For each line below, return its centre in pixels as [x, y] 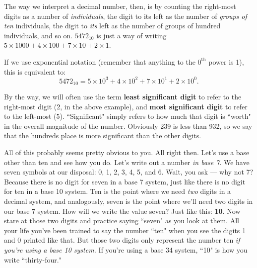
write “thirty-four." [33, 259]
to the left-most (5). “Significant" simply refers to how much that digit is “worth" [128, 116]
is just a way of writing [131, 35]
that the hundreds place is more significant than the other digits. [103, 135]
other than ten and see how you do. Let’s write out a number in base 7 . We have [127, 162]
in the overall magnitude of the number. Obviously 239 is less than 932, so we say [128, 126]
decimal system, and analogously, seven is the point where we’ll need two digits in [128, 201]
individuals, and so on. [38, 35]
